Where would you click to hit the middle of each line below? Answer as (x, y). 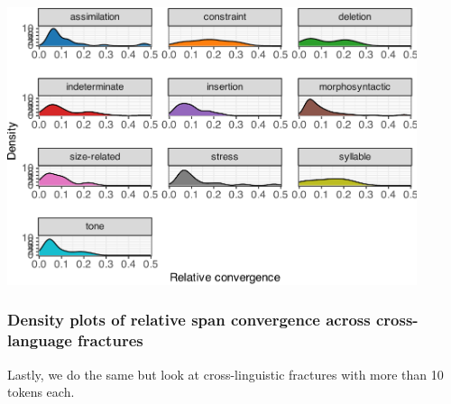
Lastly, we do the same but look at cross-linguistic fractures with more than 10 (225, 374)
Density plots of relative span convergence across (189, 320)
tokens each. (41, 392)
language (40, 340)
